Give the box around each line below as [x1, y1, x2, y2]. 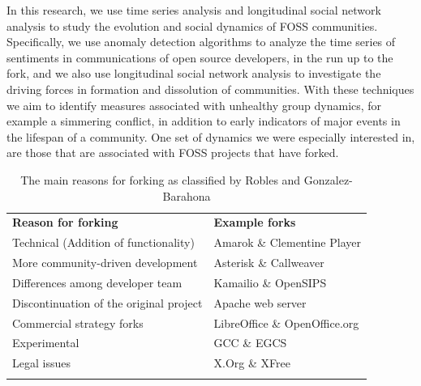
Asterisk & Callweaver [213, 254, 324, 271]
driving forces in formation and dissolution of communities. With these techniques [6, 80, 415, 97]
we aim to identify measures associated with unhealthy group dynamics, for [6, 96, 382, 113]
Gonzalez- [303, 171, 353, 188]
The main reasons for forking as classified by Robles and [20, 171, 301, 188]
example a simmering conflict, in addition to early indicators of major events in [6, 112, 401, 129]
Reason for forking [12, 214, 118, 231]
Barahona [162, 187, 211, 204]
